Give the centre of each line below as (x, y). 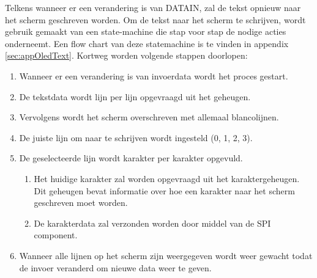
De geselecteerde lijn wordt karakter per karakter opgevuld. (131, 158)
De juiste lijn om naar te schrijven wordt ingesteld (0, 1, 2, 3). (136, 137)
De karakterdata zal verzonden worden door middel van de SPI (152, 223)
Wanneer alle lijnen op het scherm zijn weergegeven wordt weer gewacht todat (166, 255)
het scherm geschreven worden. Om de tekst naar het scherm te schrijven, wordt (155, 19)
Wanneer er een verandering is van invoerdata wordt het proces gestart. (154, 75)
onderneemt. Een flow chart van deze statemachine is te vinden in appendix (147, 43)
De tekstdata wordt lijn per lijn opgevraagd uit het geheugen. (135, 96)
